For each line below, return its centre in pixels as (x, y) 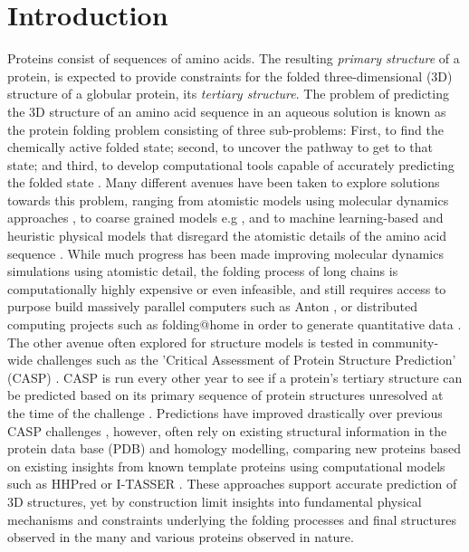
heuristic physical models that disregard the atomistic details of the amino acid (227, 236)
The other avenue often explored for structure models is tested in (188, 342)
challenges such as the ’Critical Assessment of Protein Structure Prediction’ (246, 360)
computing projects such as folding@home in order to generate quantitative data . (234, 324)
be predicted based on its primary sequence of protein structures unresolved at (225, 395)
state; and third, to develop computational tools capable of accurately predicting (231, 164)
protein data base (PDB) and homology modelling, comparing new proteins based (234, 448)
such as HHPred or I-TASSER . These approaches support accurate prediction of (232, 484)
